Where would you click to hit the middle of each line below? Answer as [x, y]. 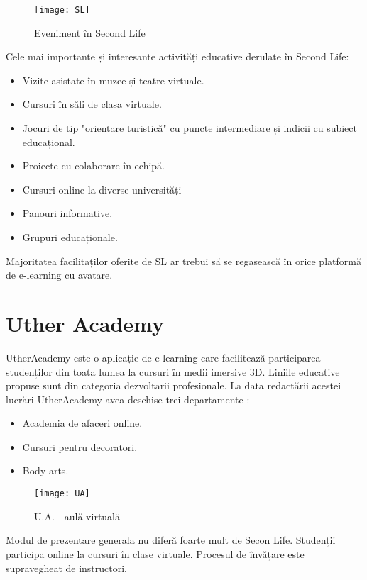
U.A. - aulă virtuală [77, 516]
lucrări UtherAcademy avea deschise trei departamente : [128, 399]
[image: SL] [62, 10]
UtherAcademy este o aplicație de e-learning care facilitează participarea [163, 357]
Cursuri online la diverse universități [102, 189]
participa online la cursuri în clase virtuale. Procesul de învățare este [155, 553]
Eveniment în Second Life [90, 32]
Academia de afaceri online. [82, 423]
